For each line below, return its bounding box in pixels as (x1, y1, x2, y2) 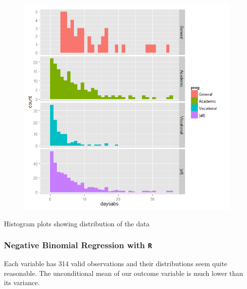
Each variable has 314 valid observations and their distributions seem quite (4, 258, 228, 268)
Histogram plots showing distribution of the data (4, 218, 150, 228)
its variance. (4, 277, 40, 288)
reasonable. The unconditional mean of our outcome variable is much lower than (4, 268, 243, 278)
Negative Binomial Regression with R (4, 239, 152, 251)
